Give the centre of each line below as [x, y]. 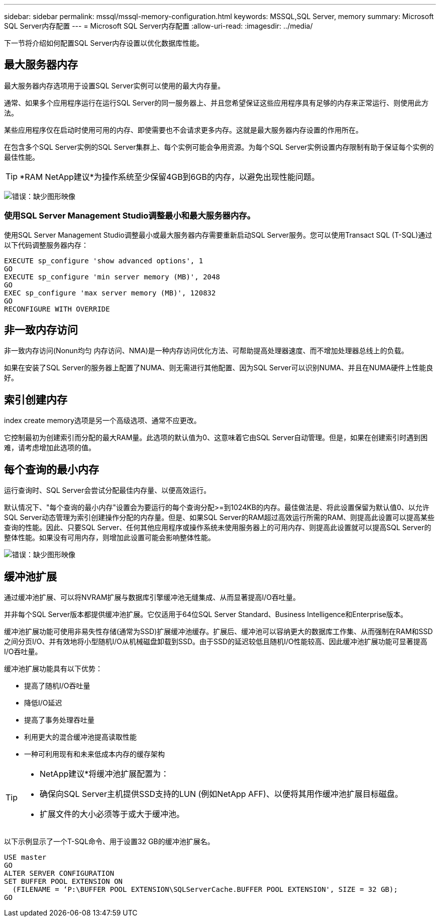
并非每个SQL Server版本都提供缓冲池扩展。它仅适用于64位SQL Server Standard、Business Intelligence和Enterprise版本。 [206, 614]
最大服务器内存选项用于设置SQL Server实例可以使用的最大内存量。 [115, 85]
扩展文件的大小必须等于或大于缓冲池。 [112, 814]
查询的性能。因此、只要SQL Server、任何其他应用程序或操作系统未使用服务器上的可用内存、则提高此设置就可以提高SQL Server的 [218, 528]
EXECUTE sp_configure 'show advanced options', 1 [104, 261]
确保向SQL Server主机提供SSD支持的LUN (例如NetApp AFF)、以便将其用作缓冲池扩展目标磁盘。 [221, 794]
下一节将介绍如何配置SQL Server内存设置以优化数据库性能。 [104, 43]
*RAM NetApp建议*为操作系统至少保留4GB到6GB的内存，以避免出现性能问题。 [170, 177]
